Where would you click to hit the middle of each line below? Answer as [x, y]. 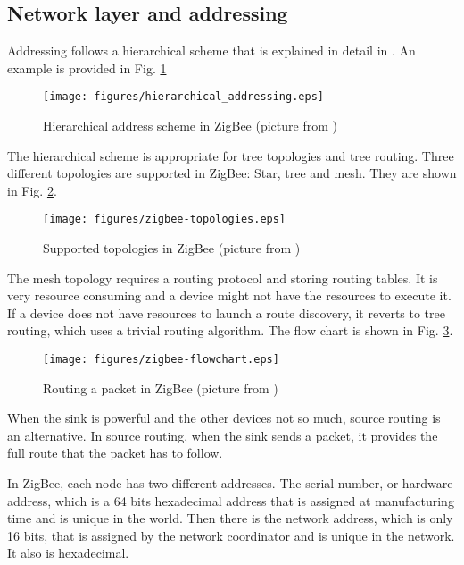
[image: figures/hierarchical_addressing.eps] [183, 97]
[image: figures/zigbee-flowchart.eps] [161, 360]
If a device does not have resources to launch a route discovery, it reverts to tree [226, 312]
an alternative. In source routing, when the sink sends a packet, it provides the [223, 435]
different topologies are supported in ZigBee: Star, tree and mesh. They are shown [232, 173]
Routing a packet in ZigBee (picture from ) [161, 388]
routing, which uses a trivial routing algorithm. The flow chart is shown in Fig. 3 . [230, 330]
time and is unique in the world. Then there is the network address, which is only [230, 518]
